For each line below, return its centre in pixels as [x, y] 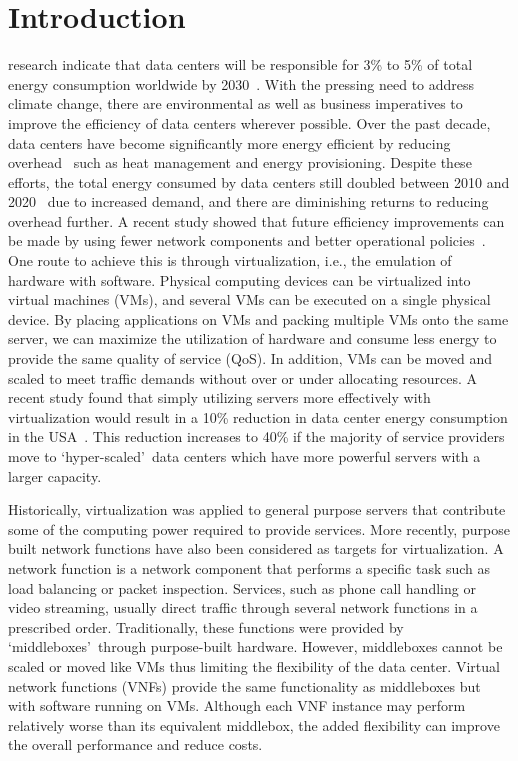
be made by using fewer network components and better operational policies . [247, 240]
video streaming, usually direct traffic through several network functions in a [243, 607]
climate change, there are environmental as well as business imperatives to [235, 103]
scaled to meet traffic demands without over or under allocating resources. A [243, 377]
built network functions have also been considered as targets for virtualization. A [256, 548]
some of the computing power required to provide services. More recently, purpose [259, 528]
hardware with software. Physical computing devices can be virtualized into [239, 279]
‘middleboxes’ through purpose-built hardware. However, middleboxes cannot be [255, 646]
